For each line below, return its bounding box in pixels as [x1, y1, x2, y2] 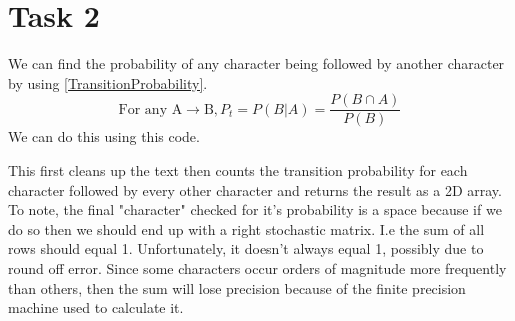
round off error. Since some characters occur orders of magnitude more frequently [8, 257, 507, 278]
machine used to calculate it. [8, 297, 184, 318]
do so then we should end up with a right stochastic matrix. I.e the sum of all [8, 218, 485, 239]
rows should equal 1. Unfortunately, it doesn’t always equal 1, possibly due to [8, 238, 484, 259]
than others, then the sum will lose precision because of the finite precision [8, 277, 466, 298]
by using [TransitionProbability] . [8, 72, 208, 93]
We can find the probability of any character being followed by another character [8, 53, 505, 74]
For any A [118, 102, 183, 117]
